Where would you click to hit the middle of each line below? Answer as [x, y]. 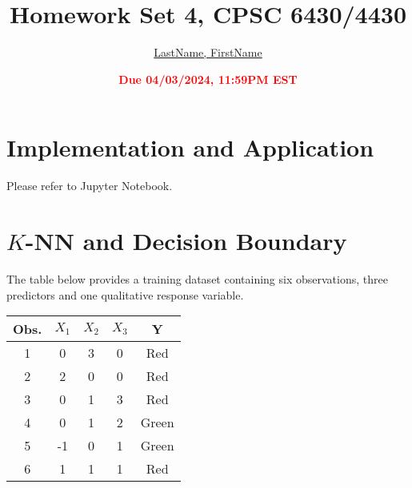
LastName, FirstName [208, 52]
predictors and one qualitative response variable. [125, 294]
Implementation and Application [190, 147]
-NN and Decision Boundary [186, 241]
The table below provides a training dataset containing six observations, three [197, 278]
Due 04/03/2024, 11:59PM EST [208, 79]
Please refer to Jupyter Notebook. [90, 186]
